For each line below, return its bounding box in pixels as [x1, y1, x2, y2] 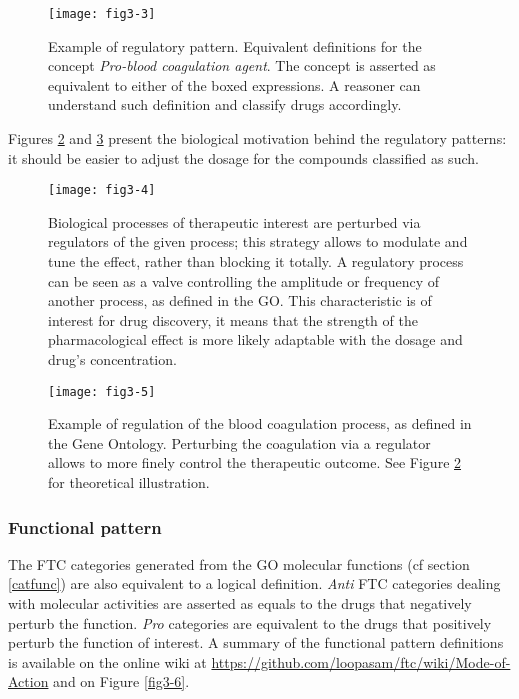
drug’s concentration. [48, 349, 177, 370]
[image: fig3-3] [48, 7, 156, 21]
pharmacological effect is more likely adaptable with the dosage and [48, 329, 463, 350]
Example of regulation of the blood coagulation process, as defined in [48, 413, 472, 434]
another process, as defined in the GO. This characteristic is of [48, 290, 432, 311]
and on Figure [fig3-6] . [53, 671, 190, 692]
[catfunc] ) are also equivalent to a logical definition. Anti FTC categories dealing [8, 573, 501, 594]
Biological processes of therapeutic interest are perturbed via [48, 211, 421, 232]
